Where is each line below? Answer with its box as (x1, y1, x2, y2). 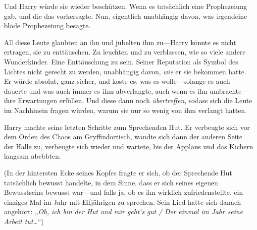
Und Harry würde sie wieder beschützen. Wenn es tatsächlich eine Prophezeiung (4, 1, 247, 11)
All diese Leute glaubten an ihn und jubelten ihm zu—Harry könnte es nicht (4, 37, 236, 47)
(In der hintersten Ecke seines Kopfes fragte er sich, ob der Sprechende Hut (4, 167, 232, 177)
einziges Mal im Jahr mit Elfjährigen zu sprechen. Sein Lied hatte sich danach (4, 196, 241, 207)
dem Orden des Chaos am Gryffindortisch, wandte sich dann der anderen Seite (4, 131, 243, 142)
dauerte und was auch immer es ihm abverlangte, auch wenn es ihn (4, 85, 207, 96)
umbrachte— (209, 85, 249, 96)
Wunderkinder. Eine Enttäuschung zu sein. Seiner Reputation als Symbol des (4, 56, 238, 66)
